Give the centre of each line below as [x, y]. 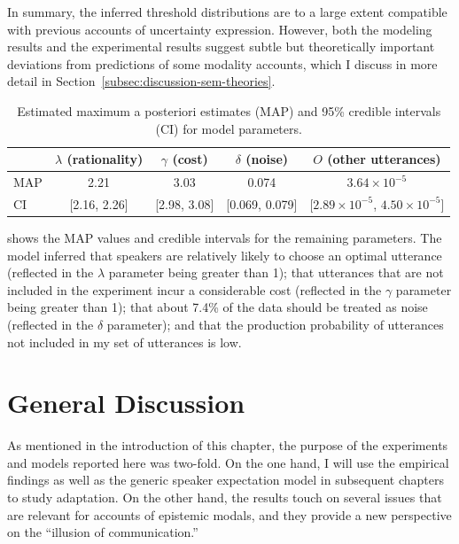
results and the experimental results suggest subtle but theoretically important [221, 47]
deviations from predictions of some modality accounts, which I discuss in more [222, 63]
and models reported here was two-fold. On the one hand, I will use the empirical [228, 462]
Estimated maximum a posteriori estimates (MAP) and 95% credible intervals [229, 110]
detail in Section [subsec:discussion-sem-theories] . [141, 81]
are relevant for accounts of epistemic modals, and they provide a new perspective [229, 514]
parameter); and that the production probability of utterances [275, 324]
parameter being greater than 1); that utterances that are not [276, 272]
